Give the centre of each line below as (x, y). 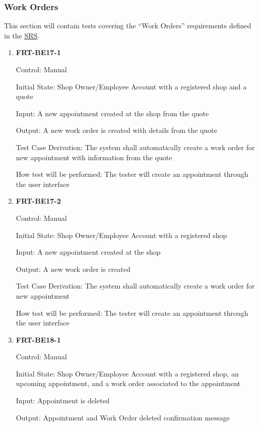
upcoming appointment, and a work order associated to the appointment (128, 383)
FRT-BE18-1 (38, 339)
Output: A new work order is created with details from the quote (116, 130)
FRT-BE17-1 (38, 52)
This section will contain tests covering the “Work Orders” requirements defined (128, 26)
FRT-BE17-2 (38, 201)
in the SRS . (22, 35)
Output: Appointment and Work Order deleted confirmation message (123, 417)
